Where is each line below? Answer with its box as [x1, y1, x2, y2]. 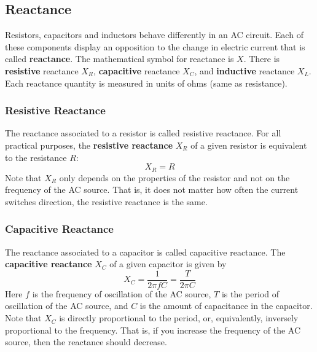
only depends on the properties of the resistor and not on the [59, 171, 290, 184]
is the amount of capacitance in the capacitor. [139, 299, 313, 312]
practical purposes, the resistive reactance [5, 138, 173, 151]
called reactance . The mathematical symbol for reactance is [5, 52, 234, 65]
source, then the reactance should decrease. [5, 335, 167, 348]
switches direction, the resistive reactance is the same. [5, 195, 208, 208]
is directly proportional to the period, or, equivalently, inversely [59, 311, 299, 324]
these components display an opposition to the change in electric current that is [5, 40, 305, 53]
